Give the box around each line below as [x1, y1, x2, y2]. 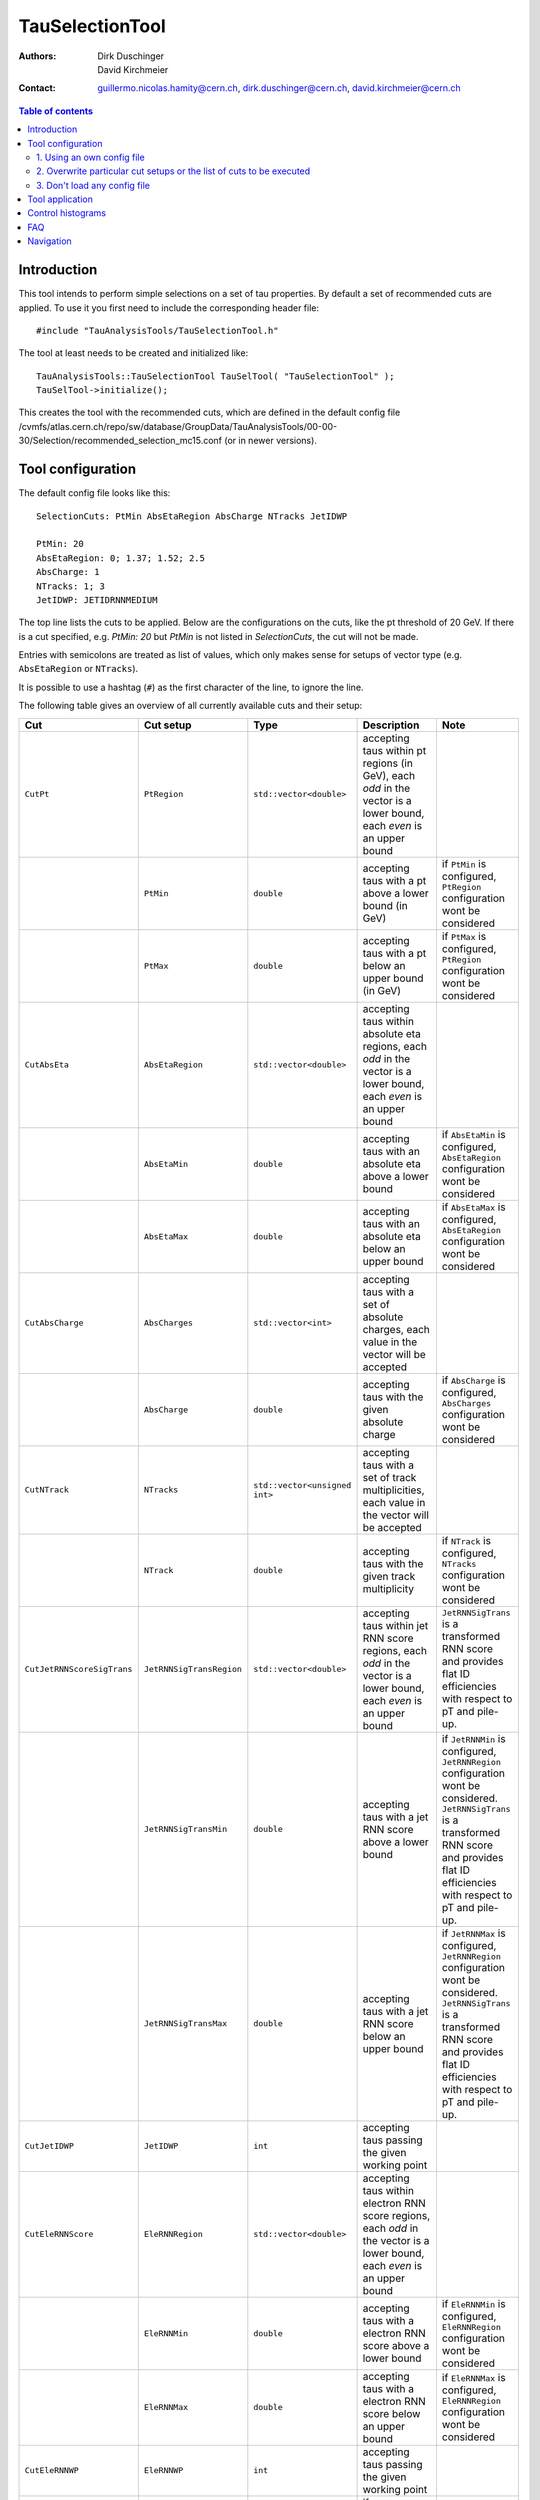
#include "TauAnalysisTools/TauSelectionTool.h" [36, 325, 279, 336]
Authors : [18, 50, 57, 62]
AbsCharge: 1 [36, 566, 100, 578]
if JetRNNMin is [441, 1731, 506, 1745]
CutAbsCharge [24, 1318, 84, 1329]
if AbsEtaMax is [441, 1200, 506, 1214]
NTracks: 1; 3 [36, 580, 105, 592]
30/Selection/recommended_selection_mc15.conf [18, 435, 223, 447]
